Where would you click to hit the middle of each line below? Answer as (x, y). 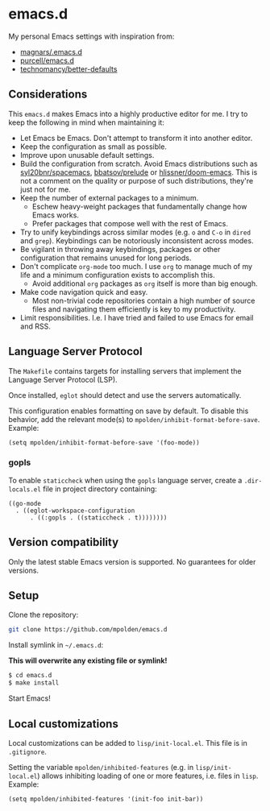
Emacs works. (55, 215)
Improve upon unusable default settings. (87, 155)
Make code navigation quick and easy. (84, 292)
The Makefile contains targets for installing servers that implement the (125, 370)
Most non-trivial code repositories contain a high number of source (143, 300)
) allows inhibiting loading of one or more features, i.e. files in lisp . (148, 776)
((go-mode (25, 503)
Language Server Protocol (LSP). (63, 379)
